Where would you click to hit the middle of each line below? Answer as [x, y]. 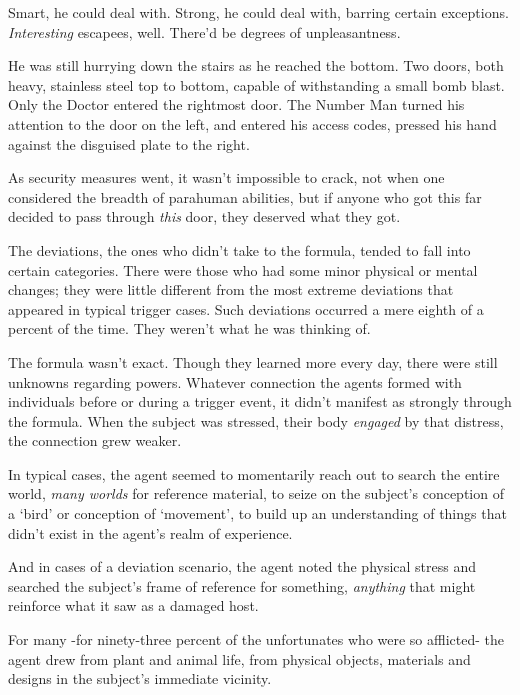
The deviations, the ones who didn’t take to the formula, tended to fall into [239, 249]
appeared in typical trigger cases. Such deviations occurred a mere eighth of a [246, 308]
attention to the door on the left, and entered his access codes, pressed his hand [252, 123]
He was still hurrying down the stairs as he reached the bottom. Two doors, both [256, 65]
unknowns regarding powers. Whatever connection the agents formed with [235, 381]
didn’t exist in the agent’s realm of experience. [150, 532]
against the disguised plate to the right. [129, 143]
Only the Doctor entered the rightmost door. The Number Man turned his [236, 104]
